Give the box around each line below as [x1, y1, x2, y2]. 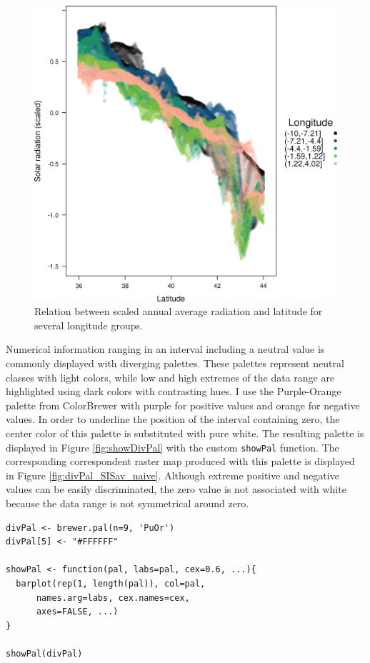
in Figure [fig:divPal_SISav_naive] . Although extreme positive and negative [6, 467, 339, 482]
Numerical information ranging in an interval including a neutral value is [6, 342, 325, 357]
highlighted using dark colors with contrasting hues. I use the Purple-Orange [6, 384, 341, 399]
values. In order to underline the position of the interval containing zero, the [6, 412, 340, 427]
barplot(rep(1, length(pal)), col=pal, [16, 578, 206, 589]
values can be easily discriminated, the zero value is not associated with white [6, 482, 346, 497]
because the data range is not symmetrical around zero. [6, 496, 249, 511]
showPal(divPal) [6, 648, 83, 659]
